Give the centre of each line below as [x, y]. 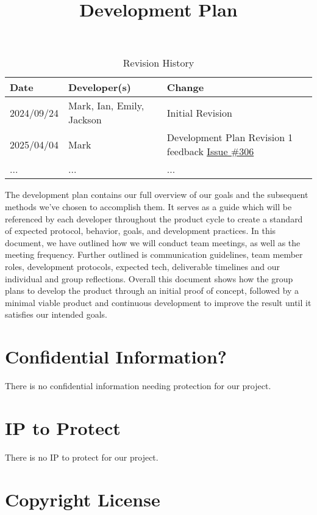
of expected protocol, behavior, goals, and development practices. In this [141, 231]
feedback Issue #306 [210, 152]
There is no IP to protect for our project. [82, 457]
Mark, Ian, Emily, [106, 106]
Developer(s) [100, 87]
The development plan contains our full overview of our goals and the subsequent [157, 195]
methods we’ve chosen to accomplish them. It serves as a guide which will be [148, 206]
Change [185, 87]
